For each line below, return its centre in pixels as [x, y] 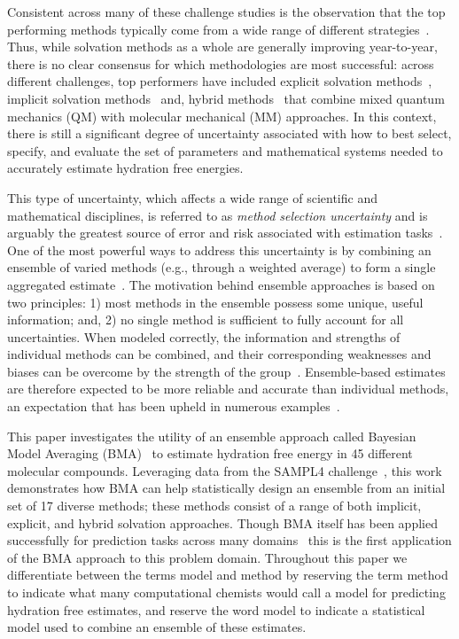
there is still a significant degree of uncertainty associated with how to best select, [229, 133]
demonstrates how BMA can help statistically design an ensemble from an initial [226, 488]
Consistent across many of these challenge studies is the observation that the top [226, 12]
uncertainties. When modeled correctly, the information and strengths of [204, 336]
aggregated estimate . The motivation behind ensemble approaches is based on [221, 284]
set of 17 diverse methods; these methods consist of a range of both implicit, [214, 506]
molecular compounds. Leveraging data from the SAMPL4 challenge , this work [225, 470]
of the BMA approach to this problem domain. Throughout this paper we [207, 557]
